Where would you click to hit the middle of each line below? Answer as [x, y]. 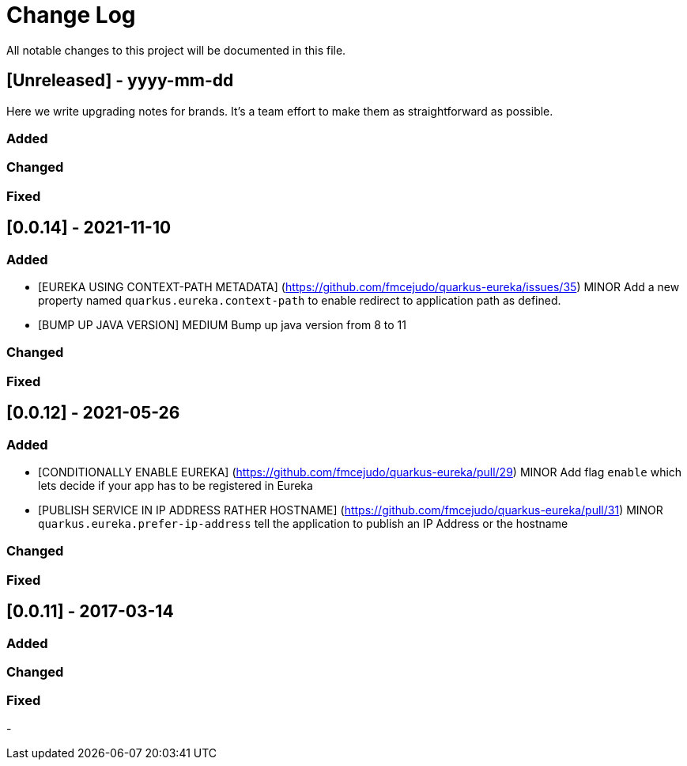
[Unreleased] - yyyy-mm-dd [120, 81]
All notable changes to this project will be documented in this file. [176, 50]
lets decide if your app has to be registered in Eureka [176, 485]
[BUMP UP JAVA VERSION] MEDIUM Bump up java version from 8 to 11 [222, 324]
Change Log [71, 15]
